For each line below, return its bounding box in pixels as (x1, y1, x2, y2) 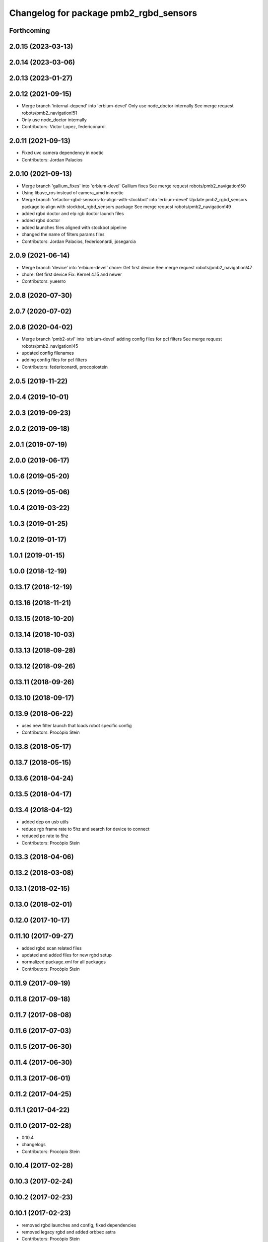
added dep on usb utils (21, 819, 69, 825)
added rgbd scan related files (21, 945, 82, 951)
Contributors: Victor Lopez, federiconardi (21, 124, 106, 130)
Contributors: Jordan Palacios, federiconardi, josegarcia (21, 238, 136, 244)
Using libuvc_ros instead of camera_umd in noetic (21, 189, 124, 196)
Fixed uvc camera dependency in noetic (21, 150, 104, 156)
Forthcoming (9, 26, 50, 35)
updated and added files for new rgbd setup (21, 952, 112, 958)
